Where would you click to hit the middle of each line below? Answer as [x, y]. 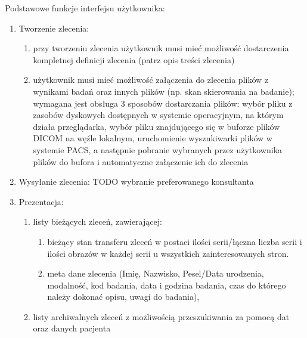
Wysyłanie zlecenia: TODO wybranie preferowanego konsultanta [136, 182]
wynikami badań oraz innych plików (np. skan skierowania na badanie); [164, 91]
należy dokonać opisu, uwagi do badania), [123, 297]
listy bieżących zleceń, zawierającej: [97, 221]
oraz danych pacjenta [72, 328]
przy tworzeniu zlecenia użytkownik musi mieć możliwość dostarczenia [161, 48]
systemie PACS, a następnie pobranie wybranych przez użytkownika [158, 149]
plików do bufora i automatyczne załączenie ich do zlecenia [141, 161]
